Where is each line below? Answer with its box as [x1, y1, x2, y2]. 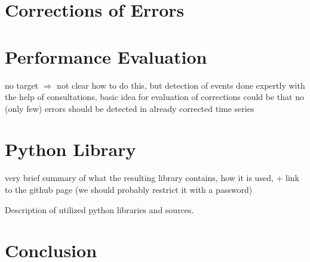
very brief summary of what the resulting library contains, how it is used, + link [5, 171, 299, 184]
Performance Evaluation [5, 44, 207, 68]
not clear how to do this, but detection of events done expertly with [57, 79, 305, 91]
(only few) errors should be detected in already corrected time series [5, 102, 254, 114]
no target [5, 79, 39, 91]
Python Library [5, 137, 136, 161]
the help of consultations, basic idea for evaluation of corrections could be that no [5, 91, 304, 103]
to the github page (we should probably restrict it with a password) [5, 183, 253, 195]
